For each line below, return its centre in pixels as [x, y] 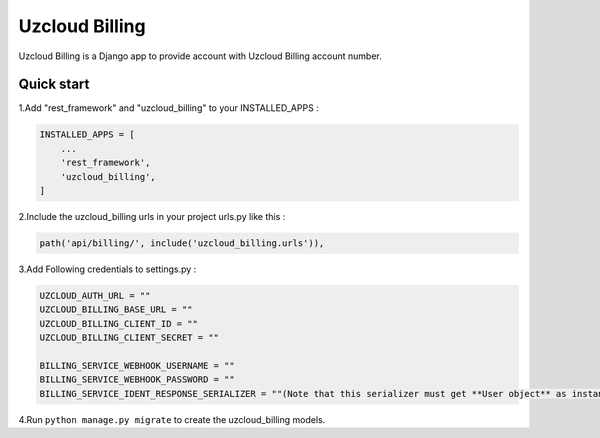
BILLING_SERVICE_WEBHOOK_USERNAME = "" [137, 365]
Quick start [54, 84]
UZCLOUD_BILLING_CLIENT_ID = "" [119, 323]
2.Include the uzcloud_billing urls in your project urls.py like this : [152, 216]
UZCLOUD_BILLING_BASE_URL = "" [116, 309]
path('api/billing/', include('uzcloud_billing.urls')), [182, 243]
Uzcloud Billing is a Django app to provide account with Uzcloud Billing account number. [200, 56]
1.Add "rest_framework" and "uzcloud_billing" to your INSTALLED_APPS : [168, 108]
